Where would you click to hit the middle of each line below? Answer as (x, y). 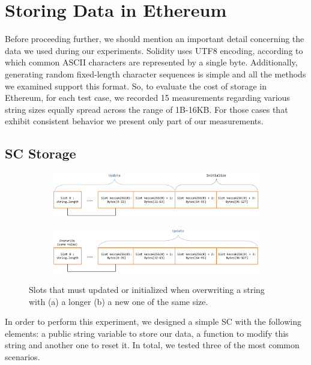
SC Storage (41, 153)
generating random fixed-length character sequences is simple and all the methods (155, 74)
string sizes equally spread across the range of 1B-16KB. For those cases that (146, 109)
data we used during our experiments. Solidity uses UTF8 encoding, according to (154, 50)
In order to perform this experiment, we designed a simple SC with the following (153, 321)
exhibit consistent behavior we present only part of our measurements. (134, 121)
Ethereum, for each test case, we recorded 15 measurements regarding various (147, 98)
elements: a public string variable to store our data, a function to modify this (147, 333)
